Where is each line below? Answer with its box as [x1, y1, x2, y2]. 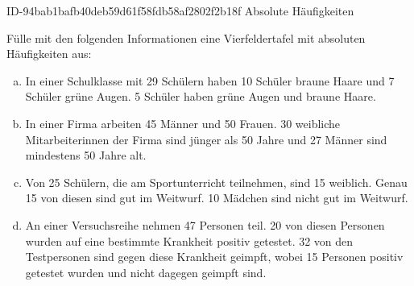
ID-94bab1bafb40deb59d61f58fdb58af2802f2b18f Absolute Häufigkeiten [6, 2, 354, 19]
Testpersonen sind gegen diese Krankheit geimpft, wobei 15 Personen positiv [25, 248, 404, 265]
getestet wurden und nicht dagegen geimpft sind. [25, 263, 267, 280]
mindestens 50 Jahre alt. [25, 147, 147, 164]
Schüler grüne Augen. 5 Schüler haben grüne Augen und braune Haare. [25, 88, 376, 105]
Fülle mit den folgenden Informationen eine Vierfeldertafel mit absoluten [6, 29, 366, 46]
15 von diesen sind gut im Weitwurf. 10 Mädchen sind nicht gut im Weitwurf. [25, 189, 408, 206]
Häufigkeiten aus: [6, 45, 92, 62]
